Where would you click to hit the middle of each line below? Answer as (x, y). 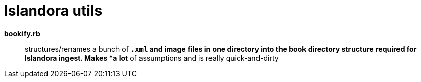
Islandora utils (53, 11)
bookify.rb (22, 33)
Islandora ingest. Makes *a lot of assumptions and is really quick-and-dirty (152, 58)
